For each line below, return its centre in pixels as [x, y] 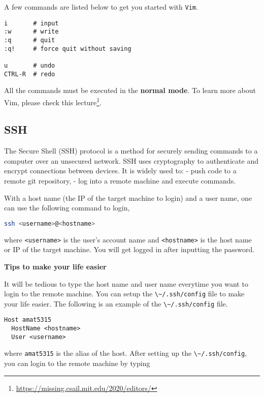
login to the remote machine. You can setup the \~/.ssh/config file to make [124, 294]
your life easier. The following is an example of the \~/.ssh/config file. [116, 303]
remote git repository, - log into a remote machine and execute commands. [120, 181]
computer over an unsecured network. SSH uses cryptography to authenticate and [131, 160]
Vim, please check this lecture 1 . [53, 101]
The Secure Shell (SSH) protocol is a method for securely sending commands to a [131, 151]
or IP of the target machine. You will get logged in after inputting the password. [129, 249]
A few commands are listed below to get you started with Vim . [101, 7]
